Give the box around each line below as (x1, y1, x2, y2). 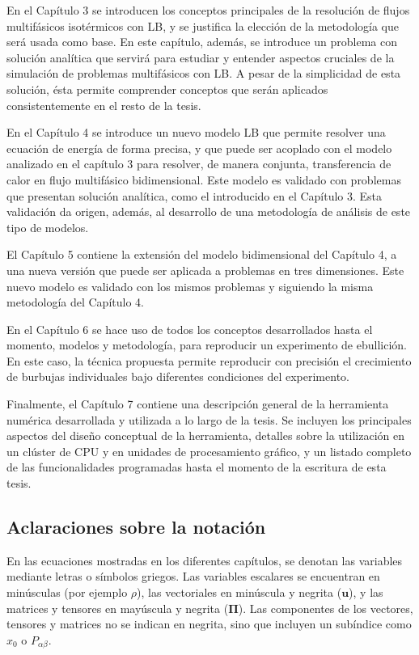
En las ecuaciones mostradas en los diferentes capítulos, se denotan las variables (6, 551, 403, 568)
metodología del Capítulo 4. (6, 294, 144, 311)
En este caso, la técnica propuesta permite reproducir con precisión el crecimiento (6, 352, 412, 369)
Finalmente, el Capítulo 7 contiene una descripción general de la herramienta (6, 395, 389, 412)
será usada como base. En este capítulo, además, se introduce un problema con (6, 33, 397, 50)
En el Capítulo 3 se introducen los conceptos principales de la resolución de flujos (6, 2, 410, 18)
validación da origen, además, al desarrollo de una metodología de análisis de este (6, 203, 411, 220)
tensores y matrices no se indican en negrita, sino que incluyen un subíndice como (6, 615, 412, 632)
